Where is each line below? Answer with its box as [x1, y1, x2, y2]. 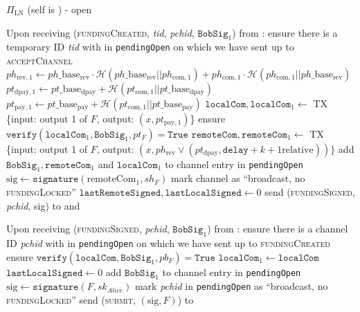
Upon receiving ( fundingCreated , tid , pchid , [6, 25, 195, 39]
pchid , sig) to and [6, 198, 80, 212]
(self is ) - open [27, 2, 92, 16]
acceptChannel [6, 53, 73, 68]
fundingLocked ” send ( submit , [6, 293, 136, 307]
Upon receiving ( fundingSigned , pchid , [6, 221, 170, 236]
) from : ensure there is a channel [207, 221, 348, 236]
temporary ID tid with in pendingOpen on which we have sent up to [6, 39, 294, 54]
